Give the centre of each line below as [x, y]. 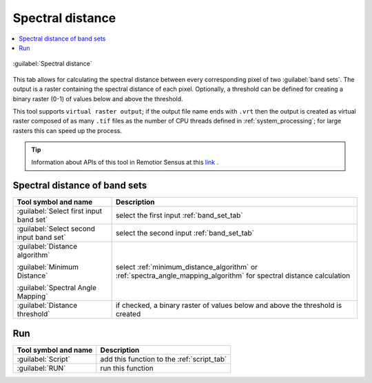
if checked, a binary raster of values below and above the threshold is [229, 305]
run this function [127, 368]
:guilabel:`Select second [56, 229]
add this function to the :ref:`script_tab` [164, 359]
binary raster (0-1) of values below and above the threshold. [98, 99]
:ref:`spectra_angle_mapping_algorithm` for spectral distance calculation [233, 276]
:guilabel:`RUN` [41, 368]
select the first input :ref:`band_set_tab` [179, 216]
